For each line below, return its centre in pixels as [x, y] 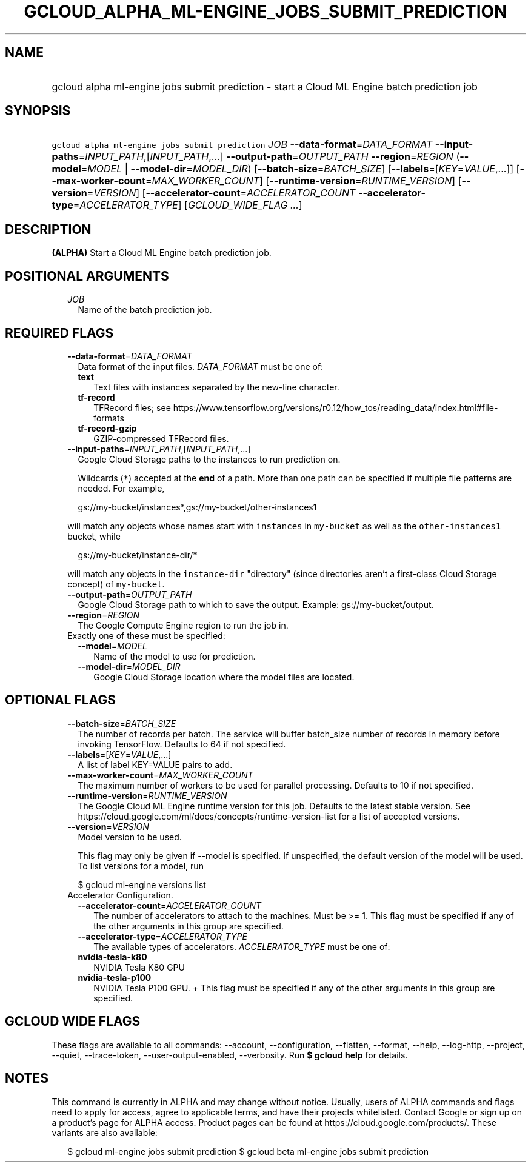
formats [109, 418]
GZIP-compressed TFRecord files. [161, 438]
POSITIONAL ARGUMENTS [87, 276]
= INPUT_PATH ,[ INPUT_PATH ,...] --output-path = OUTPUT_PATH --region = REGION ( [269, 157]
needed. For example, [121, 488]
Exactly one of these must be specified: [146, 635]
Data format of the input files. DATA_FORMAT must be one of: [201, 366]
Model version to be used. [130, 837]
